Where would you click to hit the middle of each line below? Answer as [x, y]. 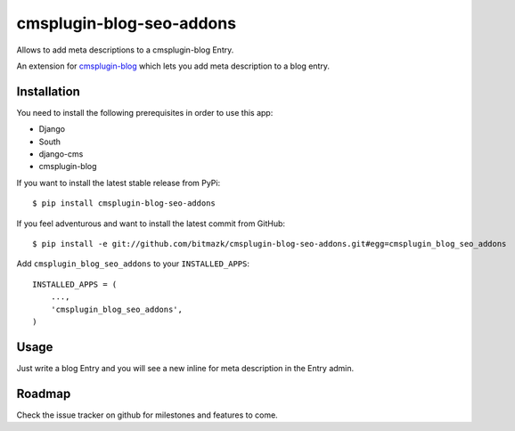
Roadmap [44, 393]
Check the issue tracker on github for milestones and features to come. [147, 415]
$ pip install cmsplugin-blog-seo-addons [124, 203]
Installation [48, 91]
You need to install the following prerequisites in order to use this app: [145, 112]
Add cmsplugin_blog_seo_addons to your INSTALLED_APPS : [133, 264]
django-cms [61, 154]
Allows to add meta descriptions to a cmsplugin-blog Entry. [125, 50]
